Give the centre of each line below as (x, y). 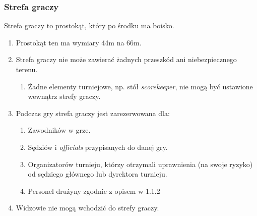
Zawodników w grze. (59, 130)
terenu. (27, 69)
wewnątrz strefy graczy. (64, 96)
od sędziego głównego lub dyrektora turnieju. (98, 174)
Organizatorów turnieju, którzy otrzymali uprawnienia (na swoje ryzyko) (140, 164)
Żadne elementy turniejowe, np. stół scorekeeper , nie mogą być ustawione (140, 86)
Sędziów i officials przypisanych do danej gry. (98, 147)
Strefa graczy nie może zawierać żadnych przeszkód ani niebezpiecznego (126, 59)
